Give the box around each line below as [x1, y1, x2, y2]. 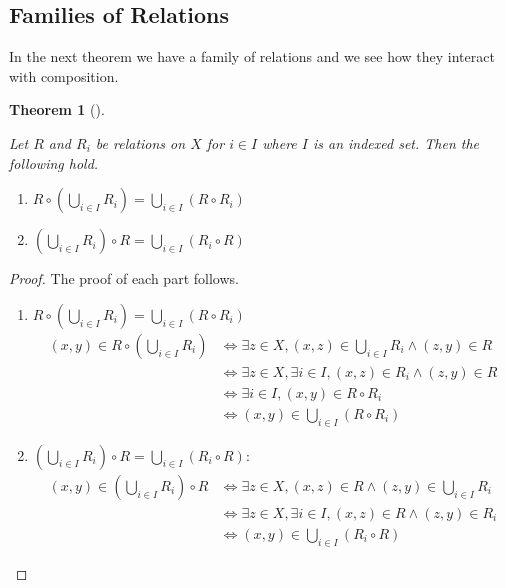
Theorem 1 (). [9, 99, 105, 120]
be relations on [95, 132, 186, 153]
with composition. [9, 65, 119, 86]
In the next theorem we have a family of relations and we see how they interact [9, 46, 495, 67]
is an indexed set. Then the [312, 132, 480, 153]
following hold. [9, 152, 99, 173]
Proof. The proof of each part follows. [9, 268, 239, 289]
